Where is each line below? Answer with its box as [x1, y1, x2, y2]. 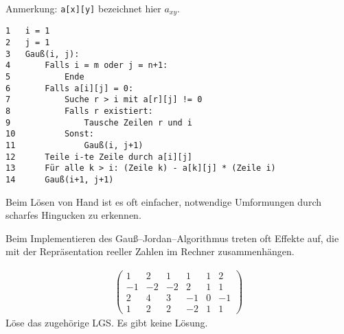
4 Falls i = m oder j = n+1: [5, 60, 168, 71]
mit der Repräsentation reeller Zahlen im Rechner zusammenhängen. [5, 244, 295, 259]
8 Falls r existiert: [5, 106, 153, 117]
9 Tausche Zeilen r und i [5, 117, 193, 128]
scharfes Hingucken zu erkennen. [5, 208, 141, 222]
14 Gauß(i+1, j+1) [5, 174, 114, 184]
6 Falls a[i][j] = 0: [5, 83, 134, 93]
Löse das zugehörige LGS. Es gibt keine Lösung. [5, 315, 208, 330]
